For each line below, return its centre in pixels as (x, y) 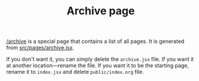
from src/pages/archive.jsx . (40, 48)
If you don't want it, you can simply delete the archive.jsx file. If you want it (100, 59)
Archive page (101, 11)
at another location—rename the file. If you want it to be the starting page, (98, 66)
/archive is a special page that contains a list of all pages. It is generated (95, 41)
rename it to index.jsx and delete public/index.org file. (75, 72)
